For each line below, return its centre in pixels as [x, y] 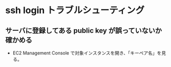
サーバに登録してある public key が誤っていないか [84, 30]
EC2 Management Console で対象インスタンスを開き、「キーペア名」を [87, 53]
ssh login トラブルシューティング [75, 10]
